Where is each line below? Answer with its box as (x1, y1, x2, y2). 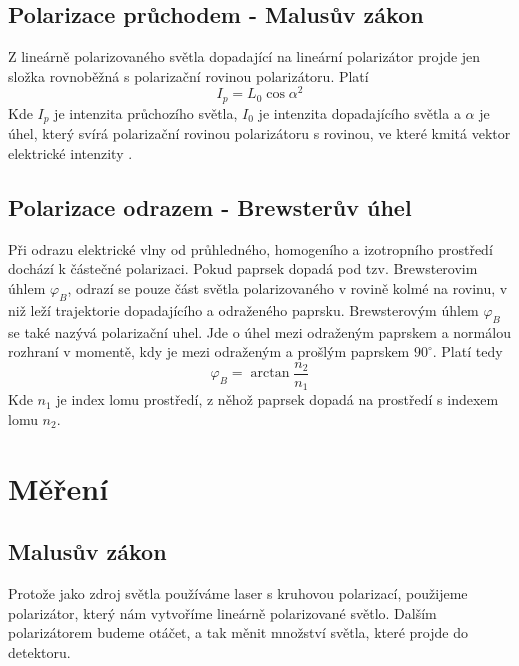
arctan (250, 366, 290, 381)
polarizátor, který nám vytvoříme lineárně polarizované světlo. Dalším (8, 602, 437, 623)
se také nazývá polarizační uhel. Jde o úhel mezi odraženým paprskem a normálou (8, 321, 511, 342)
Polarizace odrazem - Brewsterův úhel (8, 191, 412, 222)
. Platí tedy (432, 341, 503, 362)
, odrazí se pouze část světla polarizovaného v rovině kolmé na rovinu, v (67, 277, 508, 298)
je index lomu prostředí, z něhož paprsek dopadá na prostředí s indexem (56, 389, 499, 410)
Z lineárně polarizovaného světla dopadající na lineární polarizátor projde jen (8, 46, 481, 67)
